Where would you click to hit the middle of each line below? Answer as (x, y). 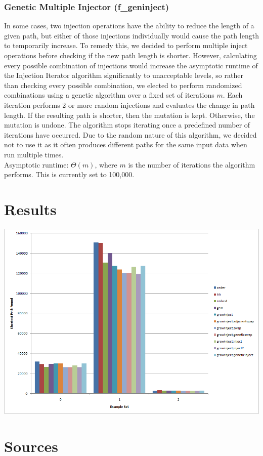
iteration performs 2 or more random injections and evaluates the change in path (129, 105)
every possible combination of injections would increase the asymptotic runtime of (131, 65)
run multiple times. (34, 154)
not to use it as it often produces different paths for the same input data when (126, 144)
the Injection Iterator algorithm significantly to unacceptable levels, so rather (124, 75)
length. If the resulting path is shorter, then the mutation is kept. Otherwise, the (129, 115)
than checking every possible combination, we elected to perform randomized (123, 85)
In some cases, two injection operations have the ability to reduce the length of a (129, 26)
